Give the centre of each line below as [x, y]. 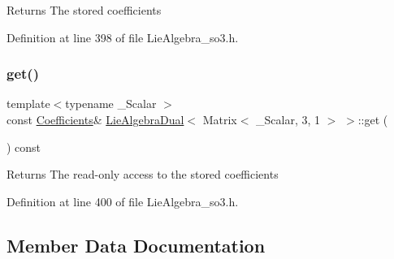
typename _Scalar [111, 104]
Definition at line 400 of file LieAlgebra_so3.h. [123, 201]
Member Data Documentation [136, 245]
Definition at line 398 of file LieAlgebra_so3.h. [123, 37]
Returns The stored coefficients [84, 10]
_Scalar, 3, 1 [288, 119]
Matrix [220, 119]
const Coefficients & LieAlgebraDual [95, 119]
